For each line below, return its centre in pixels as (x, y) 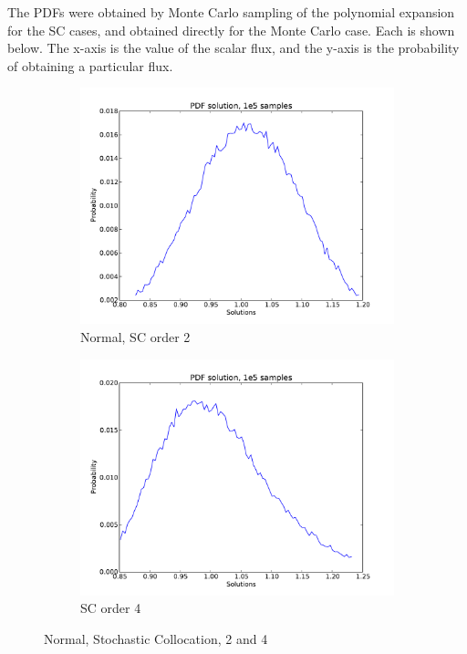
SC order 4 (111, 608)
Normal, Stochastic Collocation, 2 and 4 (156, 638)
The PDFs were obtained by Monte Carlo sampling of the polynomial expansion (231, 12)
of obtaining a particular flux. (90, 65)
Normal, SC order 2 (135, 336)
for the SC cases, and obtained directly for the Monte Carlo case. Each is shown (231, 30)
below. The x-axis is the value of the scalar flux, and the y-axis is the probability (233, 48)
